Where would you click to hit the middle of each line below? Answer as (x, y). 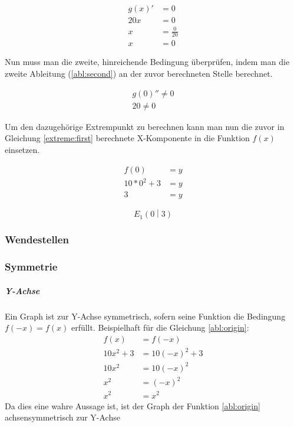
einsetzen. (22, 149)
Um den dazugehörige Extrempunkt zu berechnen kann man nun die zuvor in (145, 126)
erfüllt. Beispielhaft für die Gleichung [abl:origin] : (160, 327)
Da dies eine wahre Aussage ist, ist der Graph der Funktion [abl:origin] (133, 405)
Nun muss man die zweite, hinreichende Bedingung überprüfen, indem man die (147, 62)
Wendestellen (37, 239)
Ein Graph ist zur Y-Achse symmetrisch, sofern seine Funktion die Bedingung (145, 316)
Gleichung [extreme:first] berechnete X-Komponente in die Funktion (127, 138)
